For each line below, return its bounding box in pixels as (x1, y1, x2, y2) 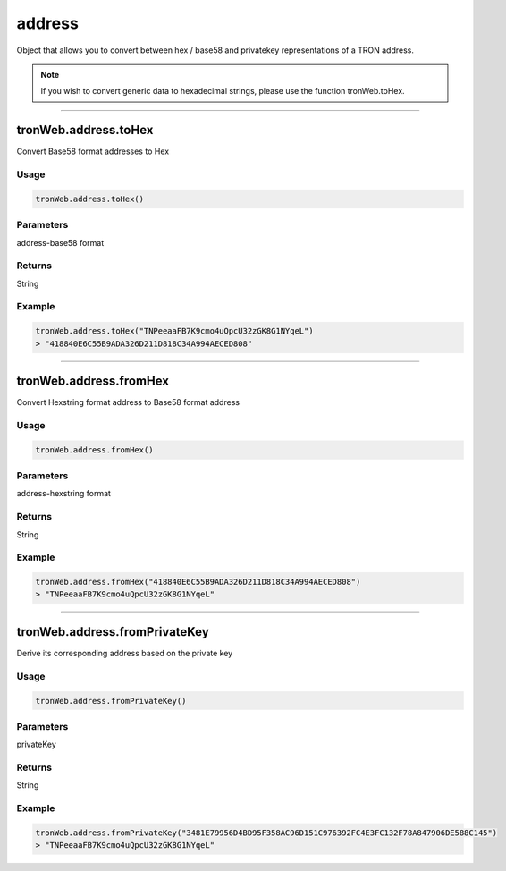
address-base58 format (16, 237, 105, 248)
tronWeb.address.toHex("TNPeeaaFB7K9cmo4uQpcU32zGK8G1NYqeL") (35, 326, 314, 336)
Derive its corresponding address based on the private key (16, 647, 233, 658)
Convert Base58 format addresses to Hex (16, 146, 170, 156)
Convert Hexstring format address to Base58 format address (16, 397, 240, 408)
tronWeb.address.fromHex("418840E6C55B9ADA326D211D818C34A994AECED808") (35, 577, 361, 588)
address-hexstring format (16, 488, 112, 499)
